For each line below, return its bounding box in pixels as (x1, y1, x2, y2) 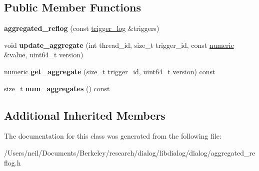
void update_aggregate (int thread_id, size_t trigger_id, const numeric (4, 39, 234, 50)
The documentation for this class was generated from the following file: (4, 131, 221, 141)
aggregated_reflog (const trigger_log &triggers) (4, 23, 159, 33)
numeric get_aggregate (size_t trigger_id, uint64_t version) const (4, 66, 215, 76)
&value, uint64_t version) (4, 49, 83, 60)
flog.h (4, 157, 21, 168)
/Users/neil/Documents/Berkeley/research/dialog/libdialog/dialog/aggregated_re (4, 147, 255, 158)
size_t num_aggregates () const (4, 83, 110, 93)
